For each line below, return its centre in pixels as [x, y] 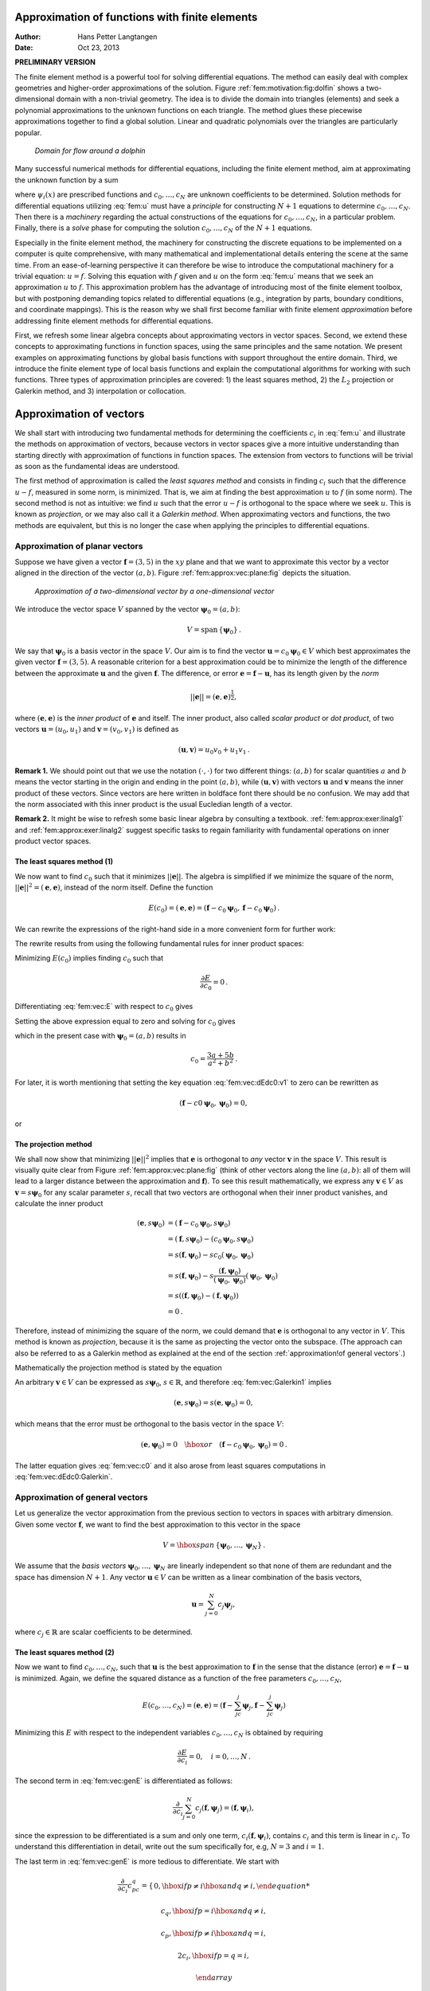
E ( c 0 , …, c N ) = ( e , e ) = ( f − [188, 1706]
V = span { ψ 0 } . [214, 631]
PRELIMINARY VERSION [55, 62]
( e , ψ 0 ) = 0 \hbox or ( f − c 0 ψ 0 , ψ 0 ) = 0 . [214, 1445]
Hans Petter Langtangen [117, 37]
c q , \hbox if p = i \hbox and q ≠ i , [213, 1912]
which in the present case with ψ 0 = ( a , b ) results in [100, 1037]
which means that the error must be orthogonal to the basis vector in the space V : [149, 1424]
